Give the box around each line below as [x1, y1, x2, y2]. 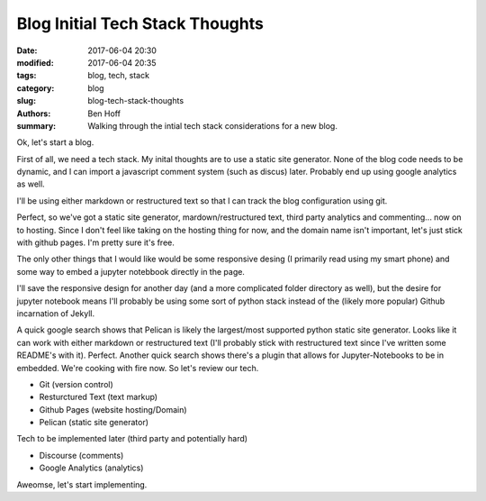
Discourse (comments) [39, 450, 124, 460]
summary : [16, 120, 57, 131]
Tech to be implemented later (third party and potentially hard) [16, 433, 247, 444]
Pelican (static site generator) [39, 417, 148, 428]
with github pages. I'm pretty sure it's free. [16, 237, 175, 248]
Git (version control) [39, 378, 114, 389]
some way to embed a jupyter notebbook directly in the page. [16, 266, 245, 277]
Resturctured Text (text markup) [39, 392, 157, 403]
